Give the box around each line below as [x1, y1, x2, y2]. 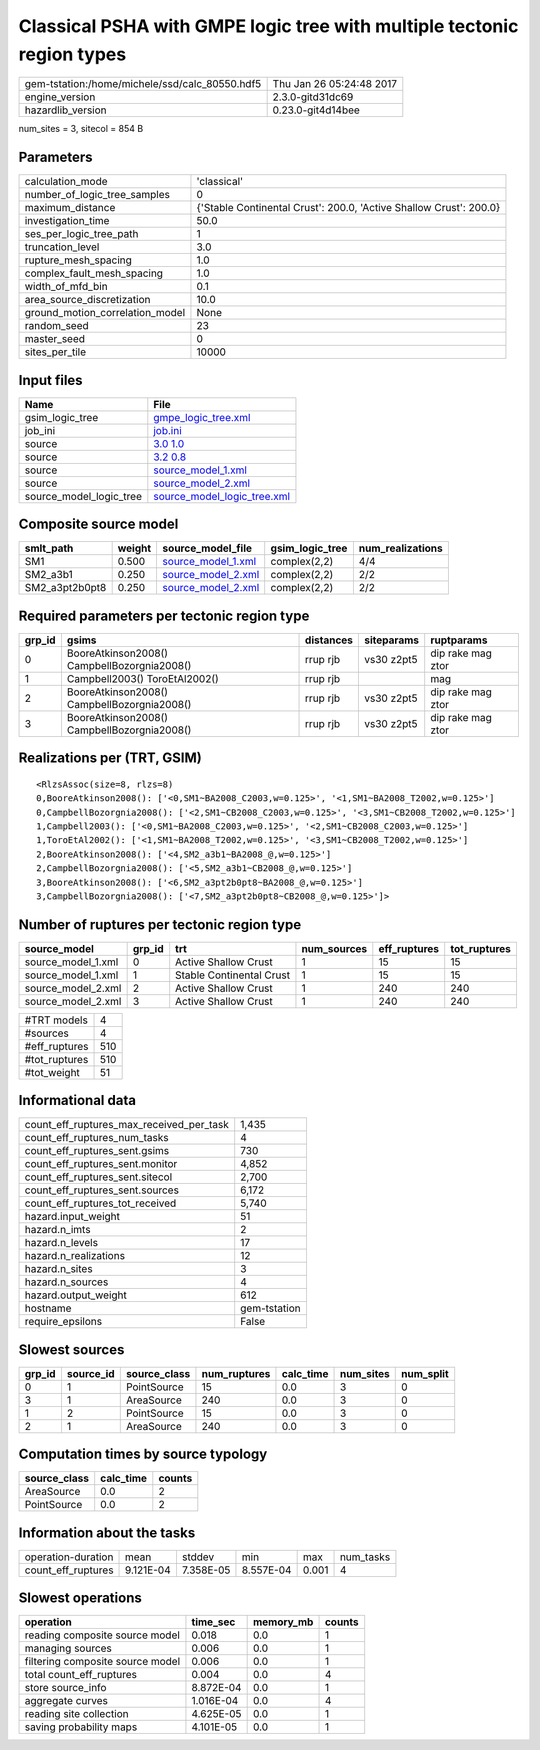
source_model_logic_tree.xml [153, 489, 290, 503]
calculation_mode [24, 175, 109, 189]
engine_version [24, 90, 96, 104]
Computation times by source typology [18, 1446, 268, 1463]
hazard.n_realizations [24, 1249, 125, 1263]
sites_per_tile [24, 345, 87, 359]
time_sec [191, 1615, 236, 1629]
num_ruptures [201, 1366, 271, 1380]
